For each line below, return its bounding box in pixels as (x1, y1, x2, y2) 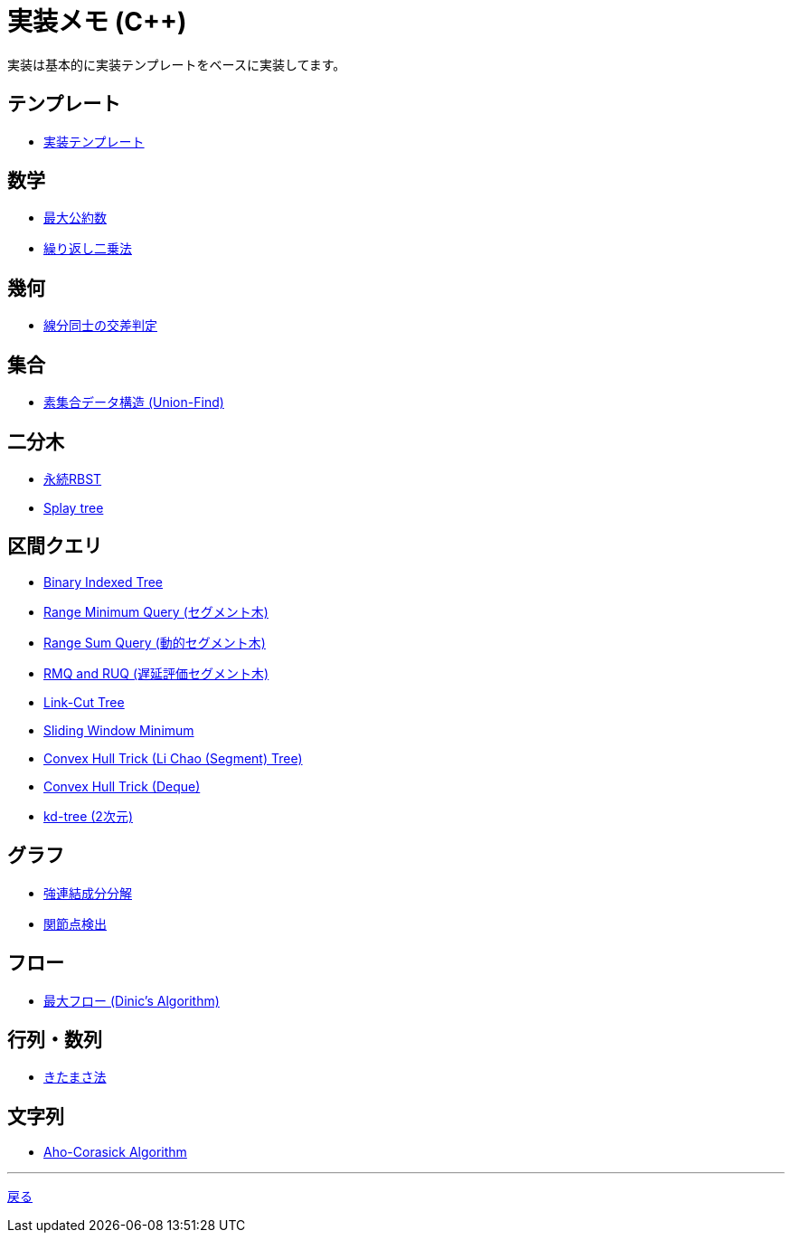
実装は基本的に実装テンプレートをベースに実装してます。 (7, 56, 346, 72)
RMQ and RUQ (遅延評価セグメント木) (43, 665, 269, 681)
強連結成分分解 (43, 885, 132, 901)
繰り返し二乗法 (43, 241, 132, 257)
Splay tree (43, 499, 104, 516)
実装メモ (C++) (7, 6, 187, 37)
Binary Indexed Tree (43, 573, 164, 590)
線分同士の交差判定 (43, 317, 157, 334)
